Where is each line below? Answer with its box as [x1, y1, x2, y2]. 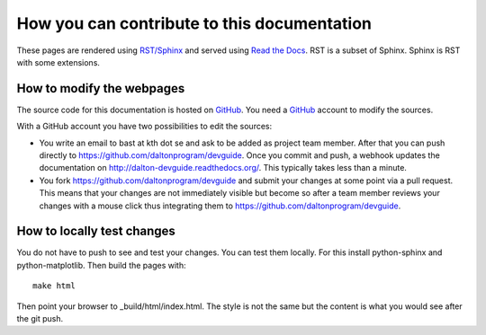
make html [32, 281, 76, 291]
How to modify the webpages [16, 81, 185, 96]
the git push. [16, 313, 64, 324]
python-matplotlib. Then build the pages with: [16, 260, 186, 270]
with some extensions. [16, 57, 101, 67]
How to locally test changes [16, 224, 175, 239]
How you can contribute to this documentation [16, 13, 373, 33]
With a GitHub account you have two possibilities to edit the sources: [16, 121, 273, 132]
